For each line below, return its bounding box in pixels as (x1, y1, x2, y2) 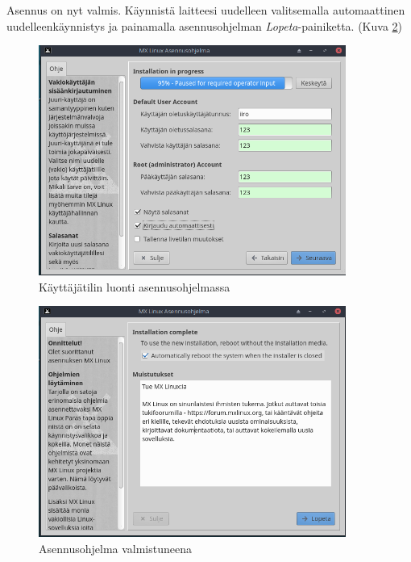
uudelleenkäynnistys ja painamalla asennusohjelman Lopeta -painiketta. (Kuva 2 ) (6, 17, 403, 34)
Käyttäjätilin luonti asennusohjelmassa (39, 278, 230, 295)
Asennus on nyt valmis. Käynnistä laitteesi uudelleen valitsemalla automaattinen (6, 2, 405, 18)
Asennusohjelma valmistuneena (39, 539, 193, 556)
